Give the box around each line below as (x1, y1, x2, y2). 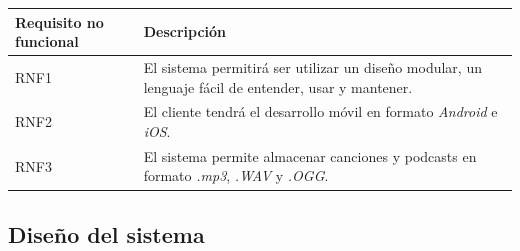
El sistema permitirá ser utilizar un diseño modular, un (143, 56, 482, 77)
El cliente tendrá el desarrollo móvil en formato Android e (143, 101, 498, 122)
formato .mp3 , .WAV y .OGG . (143, 165, 329, 186)
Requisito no (15, 11, 104, 32)
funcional (15, 31, 79, 52)
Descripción (143, 21, 227, 42)
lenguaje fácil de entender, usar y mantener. (143, 76, 413, 97)
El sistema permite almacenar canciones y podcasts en (143, 145, 477, 166)
